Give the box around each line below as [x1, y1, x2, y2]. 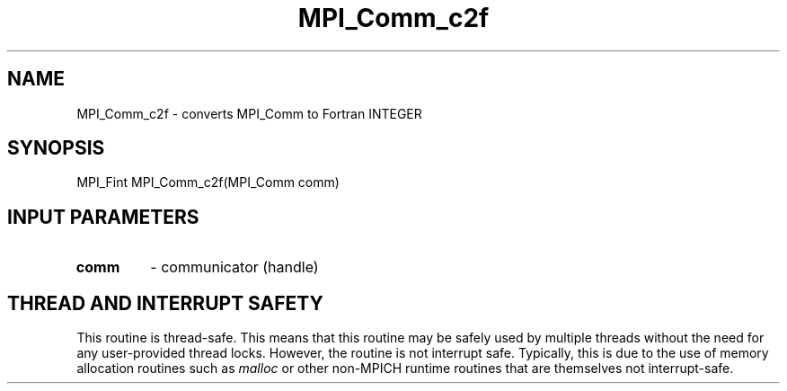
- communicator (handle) [150, 258, 319, 277]
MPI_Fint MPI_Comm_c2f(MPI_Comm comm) [76, 174, 340, 191]
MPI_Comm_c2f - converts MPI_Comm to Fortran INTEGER [76, 105, 422, 121]
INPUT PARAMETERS [7, 205, 199, 228]
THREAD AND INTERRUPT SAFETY [7, 291, 323, 315]
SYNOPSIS [7, 137, 105, 160]
